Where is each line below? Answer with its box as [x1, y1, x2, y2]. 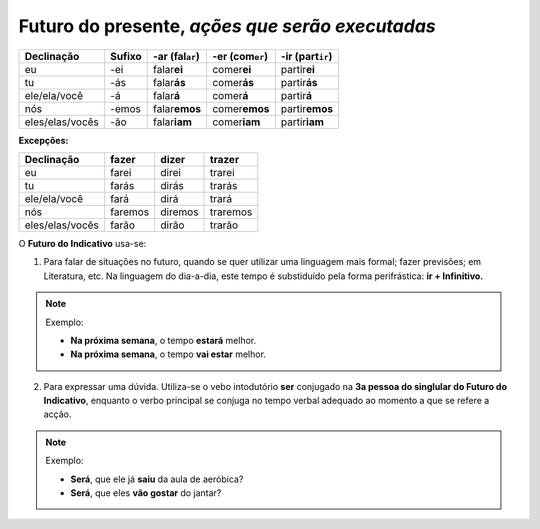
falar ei [153, 62, 184, 76]
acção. [43, 408, 72, 420]
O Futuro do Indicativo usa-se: [18, 237, 147, 249]
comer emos [211, 101, 270, 115]
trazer [210, 152, 240, 166]
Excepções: [18, 134, 69, 146]
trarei [210, 165, 235, 179]
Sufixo [110, 49, 142, 63]
